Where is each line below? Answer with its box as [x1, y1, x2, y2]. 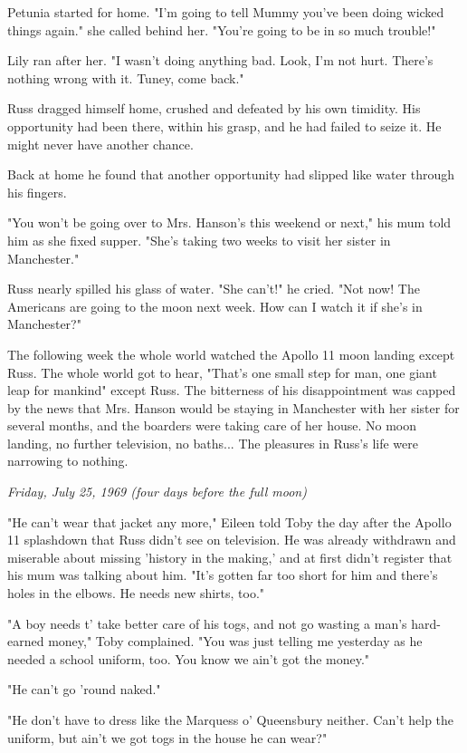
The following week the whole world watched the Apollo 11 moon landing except [7, 344, 455, 363]
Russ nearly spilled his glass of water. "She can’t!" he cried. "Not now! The [7, 279, 420, 298]
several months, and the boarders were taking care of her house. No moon [7, 416, 417, 435]
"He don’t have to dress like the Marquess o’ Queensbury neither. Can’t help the [7, 710, 454, 729]
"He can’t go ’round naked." [7, 680, 161, 699]
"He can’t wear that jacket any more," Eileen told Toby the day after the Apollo [7, 512, 452, 531]
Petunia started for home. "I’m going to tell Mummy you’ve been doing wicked [7, 3, 444, 21]
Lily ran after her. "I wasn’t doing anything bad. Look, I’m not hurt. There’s [7, 51, 434, 70]
